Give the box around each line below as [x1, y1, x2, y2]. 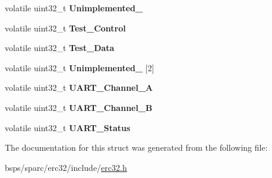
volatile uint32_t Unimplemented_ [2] [5, 61, 154, 74]
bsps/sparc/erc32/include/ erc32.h [5, 161, 127, 173]
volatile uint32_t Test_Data [5, 42, 115, 54]
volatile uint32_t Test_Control [5, 21, 126, 34]
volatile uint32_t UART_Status [5, 121, 131, 133]
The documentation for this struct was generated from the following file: [5, 141, 268, 154]
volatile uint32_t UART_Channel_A [5, 81, 153, 94]
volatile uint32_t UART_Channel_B [5, 101, 153, 113]
